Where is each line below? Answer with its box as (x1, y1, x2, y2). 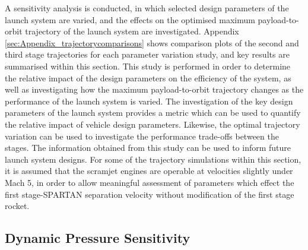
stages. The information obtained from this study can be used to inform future (5, 141, 291, 154)
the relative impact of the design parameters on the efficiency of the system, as (5, 71, 291, 84)
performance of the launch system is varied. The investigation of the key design (5, 94, 293, 107)
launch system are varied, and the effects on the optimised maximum (5, 13, 255, 26)
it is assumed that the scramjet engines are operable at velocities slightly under (5, 164, 293, 177)
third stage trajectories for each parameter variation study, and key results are (5, 48, 290, 61)
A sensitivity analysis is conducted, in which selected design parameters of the (5, 2, 289, 14)
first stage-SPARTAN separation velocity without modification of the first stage (5, 188, 294, 200)
